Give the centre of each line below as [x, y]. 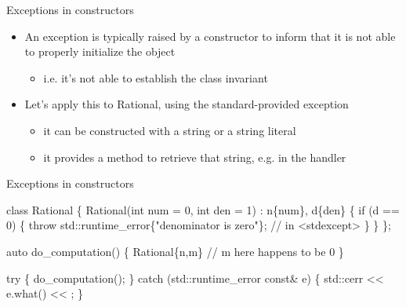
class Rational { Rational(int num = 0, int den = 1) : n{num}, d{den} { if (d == [203, 209]
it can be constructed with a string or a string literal [170, 130]
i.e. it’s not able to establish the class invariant [156, 77]
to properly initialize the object [100, 51]
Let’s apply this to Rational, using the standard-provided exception [187, 104]
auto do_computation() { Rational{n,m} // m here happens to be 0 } [175, 251]
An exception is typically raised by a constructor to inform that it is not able [210, 36]
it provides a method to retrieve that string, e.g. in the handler [195, 157]
